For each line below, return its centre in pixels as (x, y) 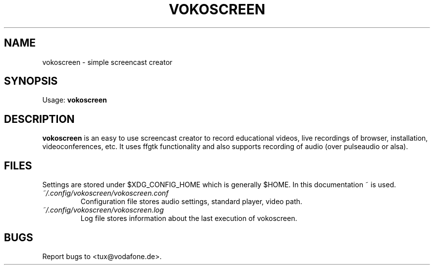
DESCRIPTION (39, 119)
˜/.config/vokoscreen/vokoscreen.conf (106, 193)
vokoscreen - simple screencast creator (107, 62)
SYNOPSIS (31, 81)
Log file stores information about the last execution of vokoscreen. (189, 218)
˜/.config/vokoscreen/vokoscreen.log (103, 210)
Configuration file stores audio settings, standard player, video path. (191, 202)
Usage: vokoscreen (75, 100)
